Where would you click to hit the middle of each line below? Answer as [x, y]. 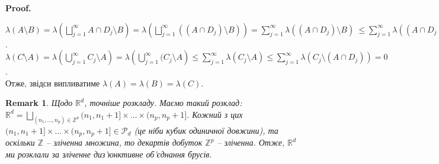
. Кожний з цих [215, 114]
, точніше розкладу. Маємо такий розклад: [163, 103]
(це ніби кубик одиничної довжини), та [206, 130]
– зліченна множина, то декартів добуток [124, 142]
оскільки [20, 142]
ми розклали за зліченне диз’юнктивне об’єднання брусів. [109, 154]
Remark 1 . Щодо [39, 103]
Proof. [18, 8]
